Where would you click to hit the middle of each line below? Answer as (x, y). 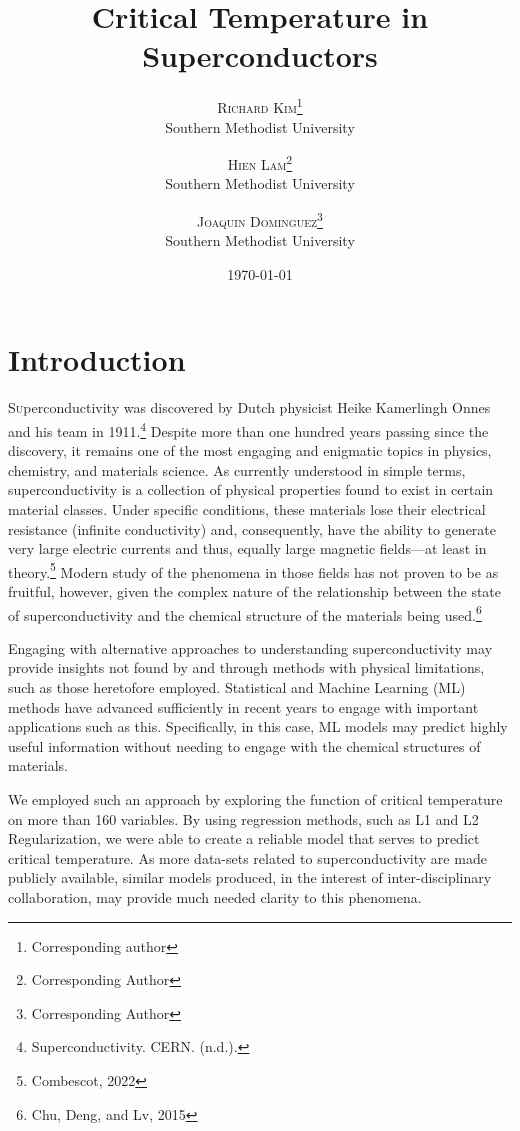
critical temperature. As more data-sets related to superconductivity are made (247, 857)
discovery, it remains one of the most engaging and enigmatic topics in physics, (250, 450)
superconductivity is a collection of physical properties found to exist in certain (251, 489)
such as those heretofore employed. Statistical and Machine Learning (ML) (237, 687)
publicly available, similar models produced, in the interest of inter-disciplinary (250, 877)
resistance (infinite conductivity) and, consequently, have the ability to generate (252, 528)
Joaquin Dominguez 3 (260, 219)
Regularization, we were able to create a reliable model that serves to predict (244, 838)
